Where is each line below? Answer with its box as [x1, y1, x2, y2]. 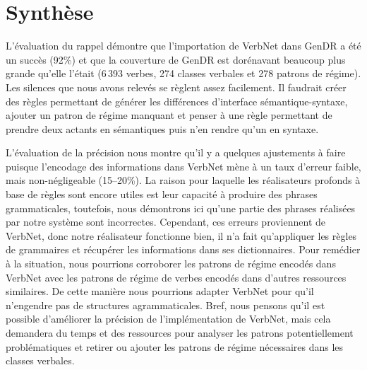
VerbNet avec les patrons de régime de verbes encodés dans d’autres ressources [6, 270, 347, 284]
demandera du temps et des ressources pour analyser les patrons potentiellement [6, 325, 354, 340]
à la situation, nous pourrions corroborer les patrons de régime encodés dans [6, 256, 336, 271]
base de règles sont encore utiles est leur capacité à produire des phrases [6, 187, 318, 202]
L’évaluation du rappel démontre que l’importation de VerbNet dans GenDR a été [6, 38, 361, 53]
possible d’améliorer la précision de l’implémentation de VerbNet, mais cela [6, 311, 331, 326]
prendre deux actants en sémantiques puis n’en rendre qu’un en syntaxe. [6, 121, 319, 136]
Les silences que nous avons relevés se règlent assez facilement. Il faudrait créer [6, 79, 347, 94]
